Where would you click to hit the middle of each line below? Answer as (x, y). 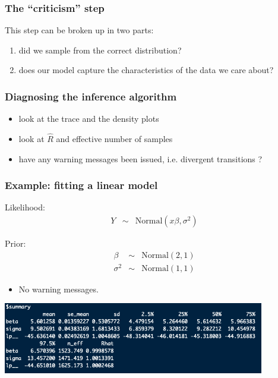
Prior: (15, 243)
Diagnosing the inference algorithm (91, 96)
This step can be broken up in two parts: (79, 30)
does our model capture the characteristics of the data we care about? (146, 70)
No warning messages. (59, 289)
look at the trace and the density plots (89, 119)
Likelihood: (25, 207)
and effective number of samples (114, 139)
